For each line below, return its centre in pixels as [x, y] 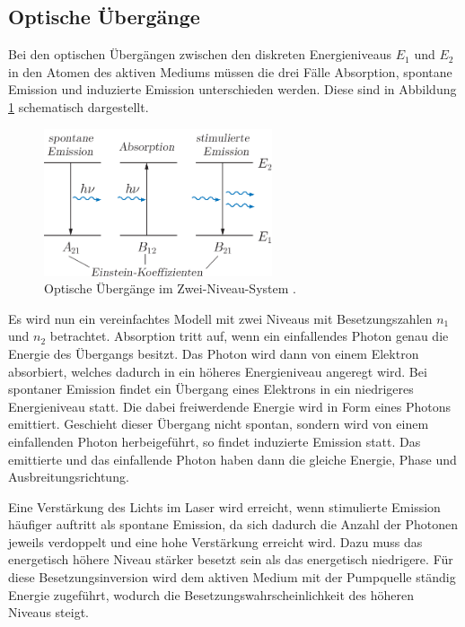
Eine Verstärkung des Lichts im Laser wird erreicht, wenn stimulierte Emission [224, 506]
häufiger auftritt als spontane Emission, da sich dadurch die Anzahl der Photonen [233, 524]
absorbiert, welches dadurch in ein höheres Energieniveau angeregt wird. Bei [218, 371]
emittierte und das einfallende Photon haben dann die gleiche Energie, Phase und [232, 459]
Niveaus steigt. [48, 612]
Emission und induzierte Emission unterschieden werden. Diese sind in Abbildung [232, 89]
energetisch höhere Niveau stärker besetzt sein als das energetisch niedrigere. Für [231, 559]
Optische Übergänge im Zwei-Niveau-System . [170, 288]
